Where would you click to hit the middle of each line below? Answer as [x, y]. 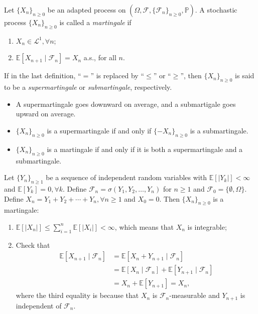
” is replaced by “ [117, 75]
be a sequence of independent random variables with [126, 177]
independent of [39, 305]
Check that [33, 245]
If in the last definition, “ [43, 75]
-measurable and [195, 295]
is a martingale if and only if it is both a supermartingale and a [145, 149]
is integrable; [207, 226]
